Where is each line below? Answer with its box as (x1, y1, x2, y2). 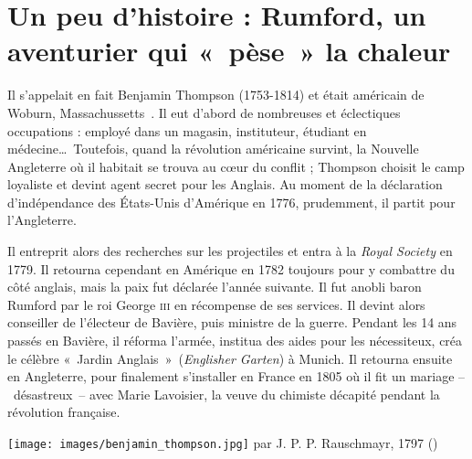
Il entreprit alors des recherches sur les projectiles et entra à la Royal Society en (7, 241, 453, 261)
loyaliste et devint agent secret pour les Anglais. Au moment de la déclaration (7, 175, 443, 194)
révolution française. (7, 402, 121, 422)
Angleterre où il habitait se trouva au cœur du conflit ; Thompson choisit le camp (7, 156, 465, 176)
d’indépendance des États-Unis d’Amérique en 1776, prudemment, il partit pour (7, 192, 456, 211)
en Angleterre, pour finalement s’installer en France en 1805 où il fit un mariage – (7, 367, 466, 386)
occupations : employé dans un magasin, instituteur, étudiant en (7, 121, 367, 140)
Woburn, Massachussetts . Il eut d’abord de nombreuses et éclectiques (7, 102, 401, 122)
